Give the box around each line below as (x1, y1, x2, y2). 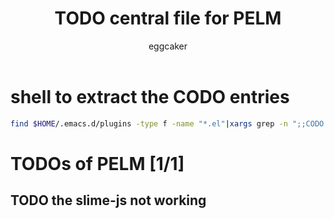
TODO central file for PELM (54, 7, 282, 30)
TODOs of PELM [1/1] (10, 152, 185, 175)
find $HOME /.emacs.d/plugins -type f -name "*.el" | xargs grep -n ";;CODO (10, 118, 325, 129)
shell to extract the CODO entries (10, 85, 290, 108)
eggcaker (148, 40, 188, 52)
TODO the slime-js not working (10, 192, 207, 209)
